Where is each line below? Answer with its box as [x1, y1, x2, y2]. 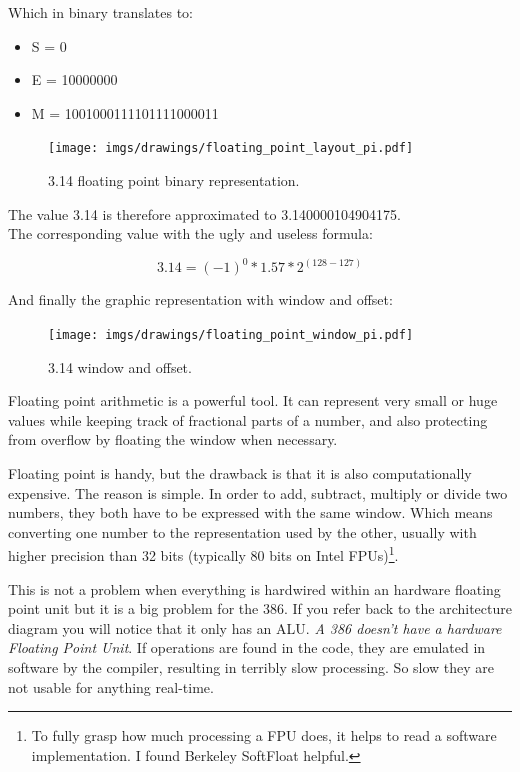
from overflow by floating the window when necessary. [8, 429, 338, 450]
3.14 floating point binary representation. [48, 170, 300, 191]
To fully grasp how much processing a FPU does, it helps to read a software [31, 725, 497, 746]
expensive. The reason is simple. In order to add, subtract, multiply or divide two [8, 482, 508, 503]
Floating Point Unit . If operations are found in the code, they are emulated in [8, 637, 486, 658]
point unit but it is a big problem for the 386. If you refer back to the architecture [8, 598, 512, 619]
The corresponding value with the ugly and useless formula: [8, 223, 373, 244]
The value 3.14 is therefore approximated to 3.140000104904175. [8, 203, 401, 224]
